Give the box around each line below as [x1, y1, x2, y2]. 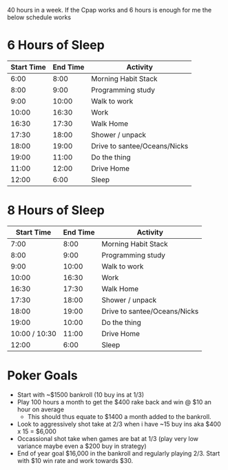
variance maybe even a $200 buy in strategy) [17, 442, 147, 450]
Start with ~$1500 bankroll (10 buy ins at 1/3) [17, 390, 145, 399]
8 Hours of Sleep [7, 203, 105, 218]
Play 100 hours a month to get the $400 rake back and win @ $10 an [17, 398, 212, 406]
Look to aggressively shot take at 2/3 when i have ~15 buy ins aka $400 [17, 420, 222, 428]
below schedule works [7, 13, 71, 21]
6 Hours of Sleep [7, 37, 105, 53]
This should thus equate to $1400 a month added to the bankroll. [27, 412, 211, 420]
